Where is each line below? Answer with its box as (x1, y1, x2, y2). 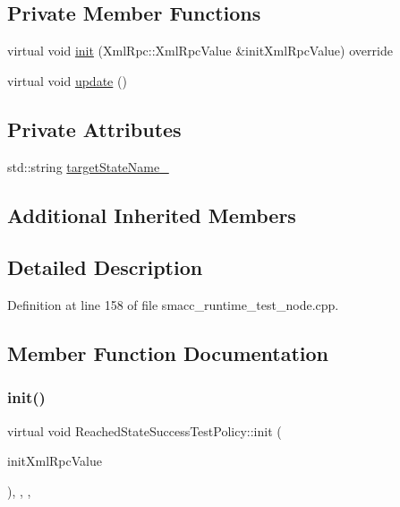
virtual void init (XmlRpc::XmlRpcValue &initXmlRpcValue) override (7, 41, 393, 60)
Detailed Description (7, 253, 203, 281)
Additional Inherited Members (7, 201, 296, 228)
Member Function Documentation (7, 339, 329, 367)
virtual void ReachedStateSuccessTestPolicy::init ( (7, 421, 282, 440)
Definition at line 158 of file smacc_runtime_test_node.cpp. (7, 296, 339, 314)
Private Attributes (7, 115, 182, 142)
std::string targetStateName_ (7, 157, 169, 176)
